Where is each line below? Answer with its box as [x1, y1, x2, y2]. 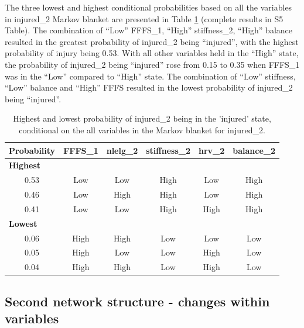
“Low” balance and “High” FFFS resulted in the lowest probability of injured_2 [5, 81, 293, 94]
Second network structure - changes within [5, 292, 270, 310]
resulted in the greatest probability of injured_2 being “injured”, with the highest [5, 35, 299, 47]
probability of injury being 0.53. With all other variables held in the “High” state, [5, 47, 299, 59]
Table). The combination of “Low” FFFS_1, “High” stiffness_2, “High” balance [5, 24, 292, 36]
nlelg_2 [106, 144, 138, 156]
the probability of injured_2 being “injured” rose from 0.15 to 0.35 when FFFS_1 [5, 58, 300, 70]
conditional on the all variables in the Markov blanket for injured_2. [19, 123, 265, 136]
